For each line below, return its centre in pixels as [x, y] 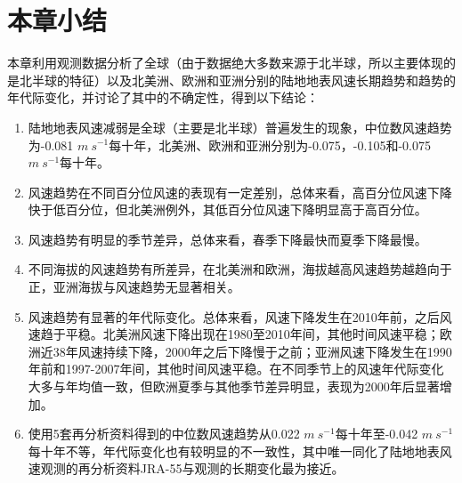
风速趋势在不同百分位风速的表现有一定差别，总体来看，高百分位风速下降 [240, 192]
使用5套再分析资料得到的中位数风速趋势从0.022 [164, 434]
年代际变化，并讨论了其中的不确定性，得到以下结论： [163, 97]
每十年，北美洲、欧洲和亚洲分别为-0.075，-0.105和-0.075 [270, 145]
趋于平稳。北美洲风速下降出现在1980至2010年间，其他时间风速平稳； [240, 334]
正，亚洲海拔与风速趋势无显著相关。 [134, 287]
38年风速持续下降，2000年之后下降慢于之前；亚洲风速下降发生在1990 [252, 351]
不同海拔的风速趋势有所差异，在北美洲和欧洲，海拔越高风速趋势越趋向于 [240, 269]
